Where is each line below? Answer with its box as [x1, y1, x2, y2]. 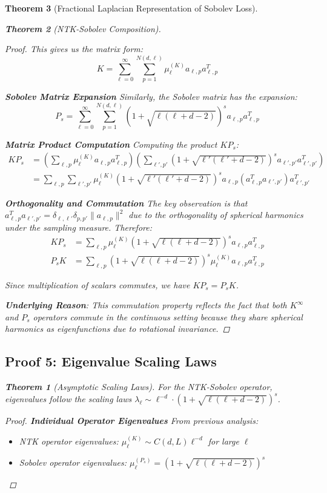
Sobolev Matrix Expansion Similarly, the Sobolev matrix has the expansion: [5, 90, 297, 102]
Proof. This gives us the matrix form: [5, 42, 144, 55]
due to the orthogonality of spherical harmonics [128, 208, 303, 221]
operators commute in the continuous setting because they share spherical [33, 310, 303, 323]
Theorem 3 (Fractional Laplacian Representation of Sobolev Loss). [5, 2, 258, 14]
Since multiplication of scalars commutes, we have [5, 278, 190, 291]
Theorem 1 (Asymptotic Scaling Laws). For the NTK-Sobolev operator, [5, 380, 272, 393]
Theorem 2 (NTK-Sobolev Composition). [5, 22, 161, 35]
